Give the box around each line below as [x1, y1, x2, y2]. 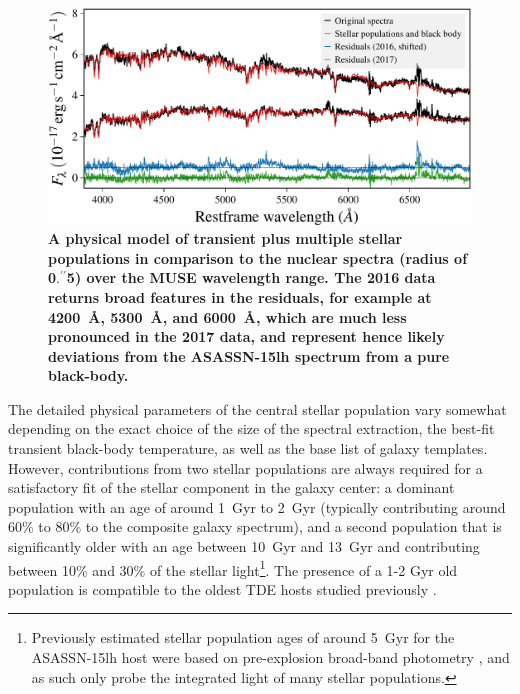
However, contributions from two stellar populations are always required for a [8, 457, 483, 478]
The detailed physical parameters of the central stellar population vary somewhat [8, 398, 507, 419]
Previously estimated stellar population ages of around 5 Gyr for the [31, 627, 455, 648]
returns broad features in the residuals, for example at [48, 286, 432, 307]
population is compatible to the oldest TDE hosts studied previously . [8, 578, 437, 599]
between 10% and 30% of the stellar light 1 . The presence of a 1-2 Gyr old [8, 556, 458, 580]
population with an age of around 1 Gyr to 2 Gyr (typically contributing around [8, 496, 506, 517]
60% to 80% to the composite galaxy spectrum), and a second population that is [8, 516, 502, 537]
